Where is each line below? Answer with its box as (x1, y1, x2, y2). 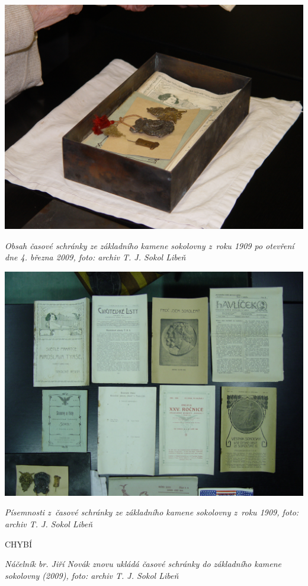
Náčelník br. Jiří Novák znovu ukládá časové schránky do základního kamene (5, 558, 282, 570)
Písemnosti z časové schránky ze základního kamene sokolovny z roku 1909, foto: (5, 506, 299, 518)
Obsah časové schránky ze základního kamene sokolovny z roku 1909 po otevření (5, 239, 294, 251)
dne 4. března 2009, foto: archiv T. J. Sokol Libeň (5, 251, 186, 263)
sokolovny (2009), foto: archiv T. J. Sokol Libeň (5, 569, 179, 581)
